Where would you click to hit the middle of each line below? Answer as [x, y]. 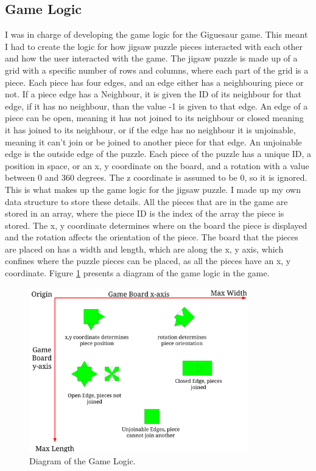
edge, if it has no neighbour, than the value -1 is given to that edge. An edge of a [156, 106]
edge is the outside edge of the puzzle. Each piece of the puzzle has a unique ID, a [158, 154]
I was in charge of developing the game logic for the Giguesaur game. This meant [156, 34]
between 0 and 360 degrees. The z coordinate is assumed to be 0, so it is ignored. [156, 177]
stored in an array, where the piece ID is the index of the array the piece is [145, 213]
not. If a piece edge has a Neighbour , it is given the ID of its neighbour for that [153, 94]
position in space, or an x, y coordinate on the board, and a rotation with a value [157, 165]
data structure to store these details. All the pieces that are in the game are [146, 201]
